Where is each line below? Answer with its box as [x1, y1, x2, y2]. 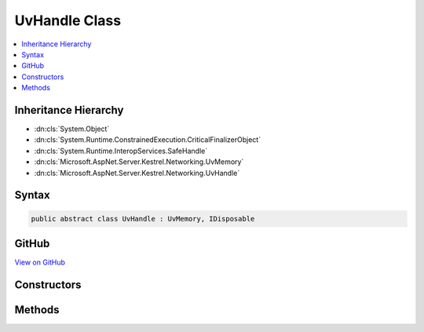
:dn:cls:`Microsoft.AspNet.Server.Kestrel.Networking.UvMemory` [34, 157, 244, 166]
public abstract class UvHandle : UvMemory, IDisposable [31, 214, 255, 223]
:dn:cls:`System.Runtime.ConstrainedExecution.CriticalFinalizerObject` [34, 135, 261, 144]
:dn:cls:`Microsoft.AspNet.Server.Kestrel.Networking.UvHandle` [34, 168, 240, 177]
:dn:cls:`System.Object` [34, 124, 110, 133]
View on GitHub [14, 257, 66, 267]
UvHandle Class [14, 12, 122, 29]
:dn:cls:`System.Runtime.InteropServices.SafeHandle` [34, 146, 208, 155]
